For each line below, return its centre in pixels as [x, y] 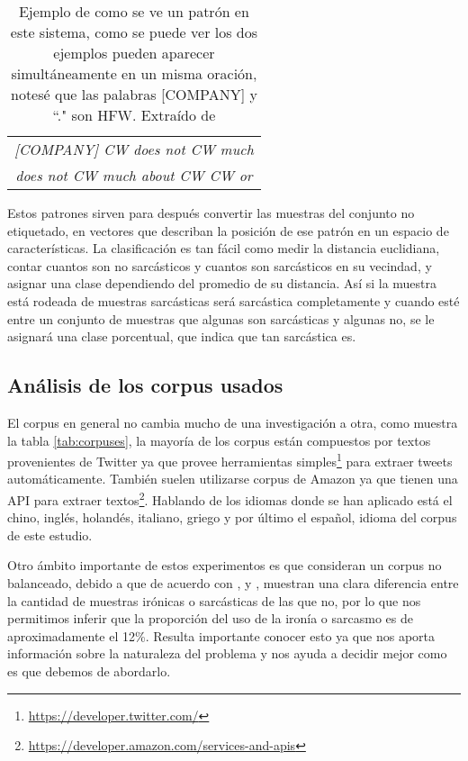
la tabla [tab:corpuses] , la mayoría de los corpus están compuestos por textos [219, 440]
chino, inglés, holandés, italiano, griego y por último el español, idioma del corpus [232, 517]
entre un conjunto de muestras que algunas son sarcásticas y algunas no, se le [221, 318]
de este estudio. [50, 535]
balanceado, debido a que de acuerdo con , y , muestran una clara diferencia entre [233, 583]
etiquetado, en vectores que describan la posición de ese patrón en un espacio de [228, 230]
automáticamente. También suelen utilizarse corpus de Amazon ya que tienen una [233, 479]
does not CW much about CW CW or [134, 175]
